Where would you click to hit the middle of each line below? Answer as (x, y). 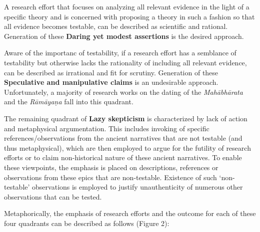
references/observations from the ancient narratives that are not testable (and (123, 138)
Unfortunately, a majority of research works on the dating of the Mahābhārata (123, 92)
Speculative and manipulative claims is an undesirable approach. (111, 82)
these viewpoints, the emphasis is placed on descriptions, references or (111, 167)
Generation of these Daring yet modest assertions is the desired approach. (124, 36)
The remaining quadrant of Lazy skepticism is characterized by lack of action (126, 118)
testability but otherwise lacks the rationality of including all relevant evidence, (125, 62)
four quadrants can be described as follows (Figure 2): (87, 223)
